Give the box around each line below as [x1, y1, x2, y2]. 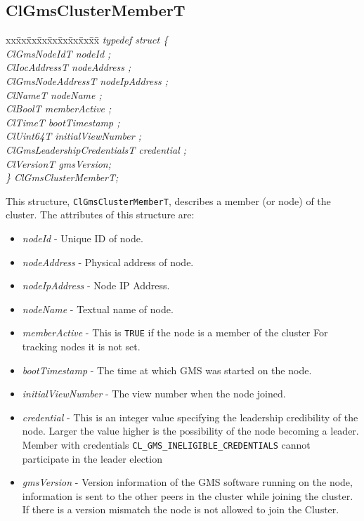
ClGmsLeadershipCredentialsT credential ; [6, 142, 187, 157]
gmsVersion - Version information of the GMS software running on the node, [22, 475, 353, 489]
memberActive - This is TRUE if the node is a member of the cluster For [22, 325, 328, 340]
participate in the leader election [22, 451, 162, 466]
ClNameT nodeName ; [6, 87, 102, 102]
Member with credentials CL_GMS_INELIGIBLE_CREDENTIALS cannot [22, 437, 311, 451]
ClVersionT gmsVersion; [6, 156, 111, 171]
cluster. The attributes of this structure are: [6, 207, 195, 222]
